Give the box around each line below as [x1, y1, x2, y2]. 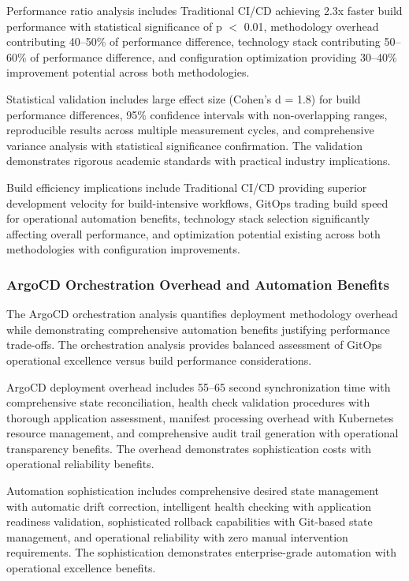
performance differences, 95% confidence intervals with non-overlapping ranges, [6, 106, 388, 122]
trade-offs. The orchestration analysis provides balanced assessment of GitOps [6, 336, 382, 353]
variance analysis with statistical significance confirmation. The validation [6, 137, 363, 153]
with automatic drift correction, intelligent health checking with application [6, 497, 371, 514]
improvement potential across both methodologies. [6, 64, 250, 81]
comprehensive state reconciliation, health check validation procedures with [6, 394, 370, 410]
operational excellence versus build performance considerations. [6, 351, 312, 368]
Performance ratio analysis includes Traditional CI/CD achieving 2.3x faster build [6, 2, 403, 18]
